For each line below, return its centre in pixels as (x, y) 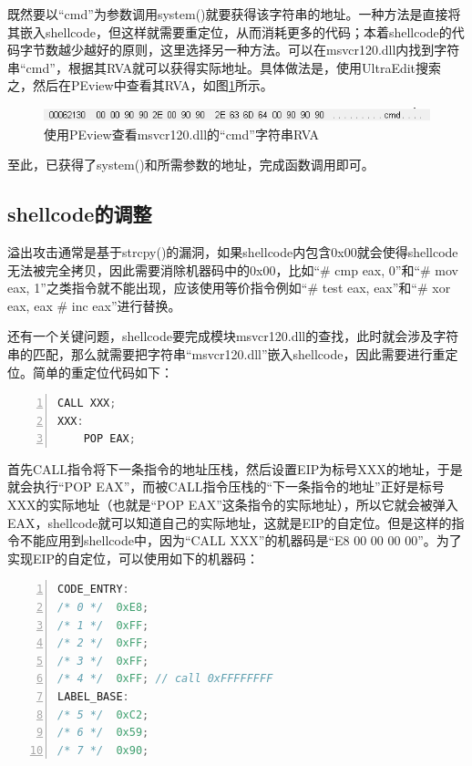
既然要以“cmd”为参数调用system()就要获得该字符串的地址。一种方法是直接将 (234, 14)
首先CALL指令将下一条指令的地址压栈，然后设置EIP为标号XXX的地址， (222, 468)
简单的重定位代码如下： (103, 372)
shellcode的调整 (80, 214)
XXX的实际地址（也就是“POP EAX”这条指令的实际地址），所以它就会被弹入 (233, 505)
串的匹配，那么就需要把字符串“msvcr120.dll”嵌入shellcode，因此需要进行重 (226, 353)
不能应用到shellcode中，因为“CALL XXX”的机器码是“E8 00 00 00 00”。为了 (241, 540)
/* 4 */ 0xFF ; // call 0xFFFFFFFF (165, 679)
